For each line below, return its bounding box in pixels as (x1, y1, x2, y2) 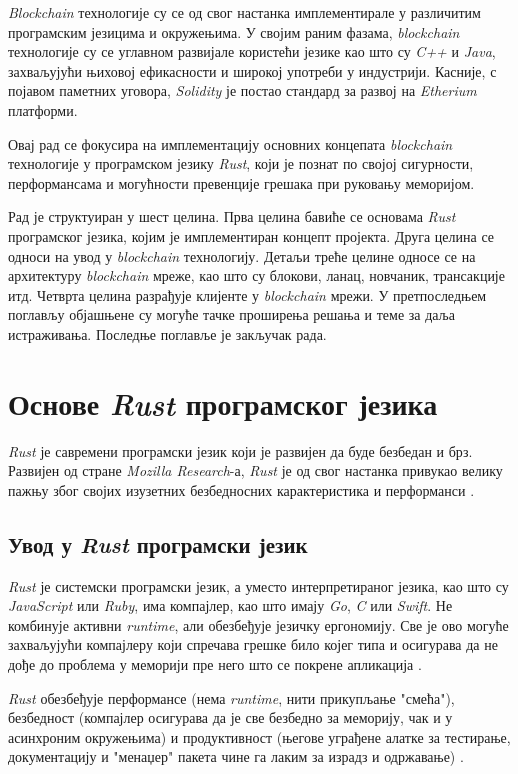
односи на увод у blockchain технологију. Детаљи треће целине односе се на (8, 245, 476, 266)
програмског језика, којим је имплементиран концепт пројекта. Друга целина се (8, 225, 494, 246)
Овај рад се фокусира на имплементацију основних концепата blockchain (8, 133, 453, 154)
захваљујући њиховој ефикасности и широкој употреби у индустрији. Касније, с (8, 60, 497, 81)
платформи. (8, 99, 78, 120)
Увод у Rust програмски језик (8, 528, 308, 559)
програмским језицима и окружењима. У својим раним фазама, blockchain (8, 21, 460, 42)
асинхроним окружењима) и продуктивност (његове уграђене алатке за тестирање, (8, 726, 511, 747)
